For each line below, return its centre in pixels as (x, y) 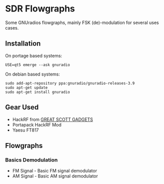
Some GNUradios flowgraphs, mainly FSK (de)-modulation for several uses (82, 22)
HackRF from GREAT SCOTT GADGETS (53, 119)
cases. (12, 27)
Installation (23, 44)
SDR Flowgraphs (40, 9)
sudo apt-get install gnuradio (38, 92)
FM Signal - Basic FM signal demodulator (55, 171)
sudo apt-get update (27, 87)
